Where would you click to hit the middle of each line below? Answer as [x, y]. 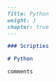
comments [20, 72]
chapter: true [28, 27]
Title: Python [28, 14]
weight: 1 [22, 20]
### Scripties [28, 46]
